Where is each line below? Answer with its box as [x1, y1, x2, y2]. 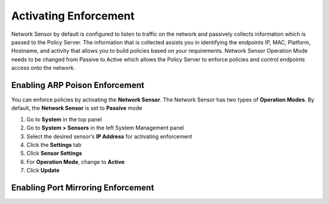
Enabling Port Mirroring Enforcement [11, 182, 155, 192]
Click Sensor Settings [26, 149, 82, 157]
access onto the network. [11, 64, 76, 72]
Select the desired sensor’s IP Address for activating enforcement [26, 132, 193, 140]
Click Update [26, 167, 60, 174]
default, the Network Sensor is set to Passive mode [11, 104, 143, 112]
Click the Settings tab [26, 141, 82, 148]
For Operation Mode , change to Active [26, 158, 125, 165]
